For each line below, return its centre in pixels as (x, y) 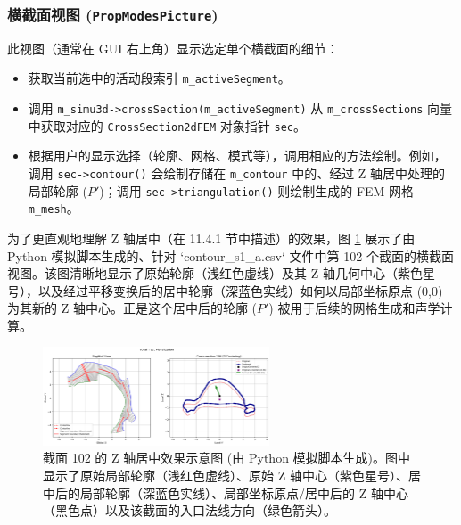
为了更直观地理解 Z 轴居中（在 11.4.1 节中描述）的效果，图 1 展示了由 (211, 238)
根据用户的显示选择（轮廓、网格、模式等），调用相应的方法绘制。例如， (237, 156)
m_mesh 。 (54, 208)
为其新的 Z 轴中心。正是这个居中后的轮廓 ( (132, 308)
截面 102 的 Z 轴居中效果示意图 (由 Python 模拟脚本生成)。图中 (227, 458)
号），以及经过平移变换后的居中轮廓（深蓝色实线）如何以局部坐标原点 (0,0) (225, 290)
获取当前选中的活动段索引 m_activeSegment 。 (159, 78)
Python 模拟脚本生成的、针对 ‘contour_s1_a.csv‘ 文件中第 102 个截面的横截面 (230, 255)
